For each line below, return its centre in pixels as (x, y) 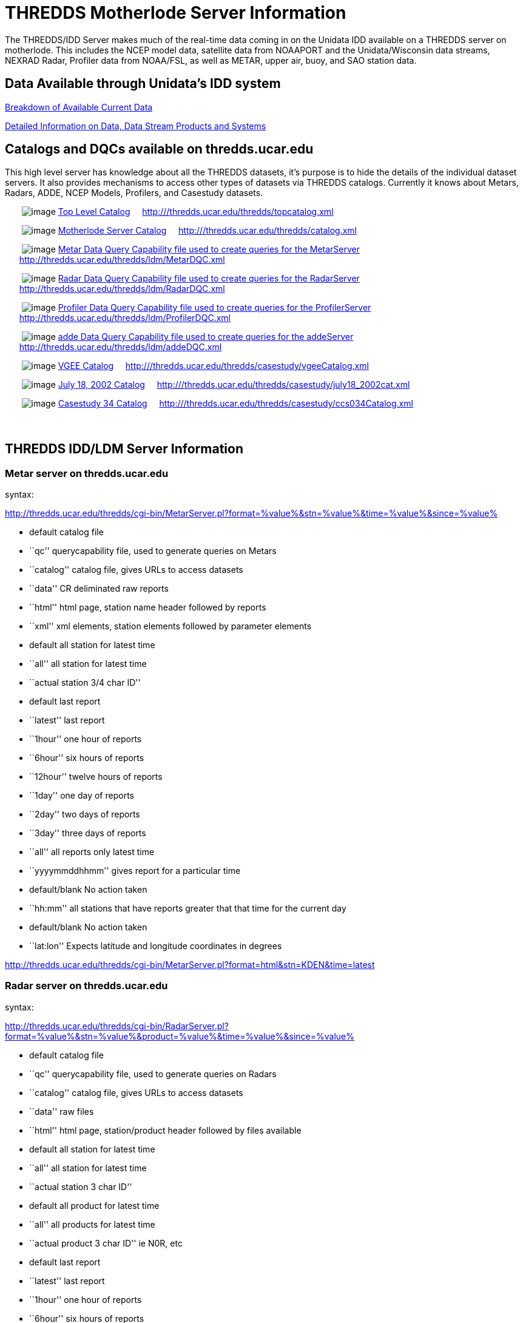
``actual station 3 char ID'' (81, 1186)
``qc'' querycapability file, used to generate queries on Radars (153, 1074)
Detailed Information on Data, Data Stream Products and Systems (136, 126)
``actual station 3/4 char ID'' (85, 683)
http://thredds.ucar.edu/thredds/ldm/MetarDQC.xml (122, 260)
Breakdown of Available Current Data (79, 107)
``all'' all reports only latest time (92, 852)
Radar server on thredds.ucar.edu (86, 986)
